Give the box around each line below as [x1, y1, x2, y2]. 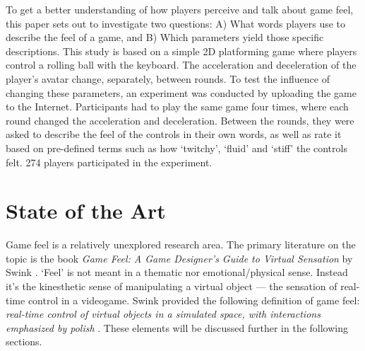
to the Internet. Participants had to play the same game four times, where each [6, 99, 349, 114]
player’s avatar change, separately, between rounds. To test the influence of [6, 71, 330, 86]
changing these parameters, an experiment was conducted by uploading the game [6, 85, 357, 100]
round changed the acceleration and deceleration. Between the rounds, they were [6, 113, 354, 127]
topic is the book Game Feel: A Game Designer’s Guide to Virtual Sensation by [6, 251, 353, 265]
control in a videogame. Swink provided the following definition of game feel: [28, 292, 360, 307]
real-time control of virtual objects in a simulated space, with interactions [6, 306, 321, 321]
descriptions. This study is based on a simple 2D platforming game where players [6, 43, 357, 58]
